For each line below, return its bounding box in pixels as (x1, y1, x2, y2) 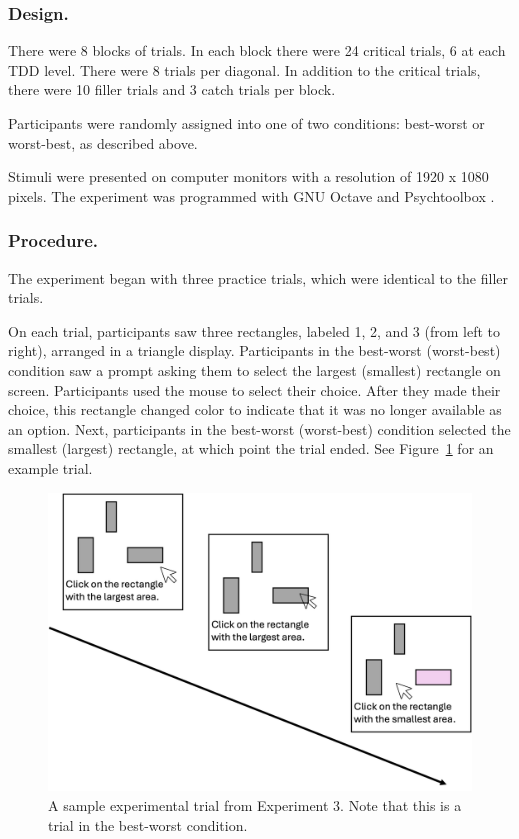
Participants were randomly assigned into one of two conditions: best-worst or (8, 113, 485, 133)
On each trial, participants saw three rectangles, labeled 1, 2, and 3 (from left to (8, 320, 500, 341)
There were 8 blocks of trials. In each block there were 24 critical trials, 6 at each (8, 40, 506, 61)
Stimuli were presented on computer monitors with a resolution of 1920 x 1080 (8, 166, 489, 187)
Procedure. (8, 228, 99, 253)
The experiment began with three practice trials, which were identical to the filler (8, 267, 509, 288)
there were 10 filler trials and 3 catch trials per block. (8, 79, 336, 100)
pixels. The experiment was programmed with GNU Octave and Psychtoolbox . (8, 185, 495, 206)
